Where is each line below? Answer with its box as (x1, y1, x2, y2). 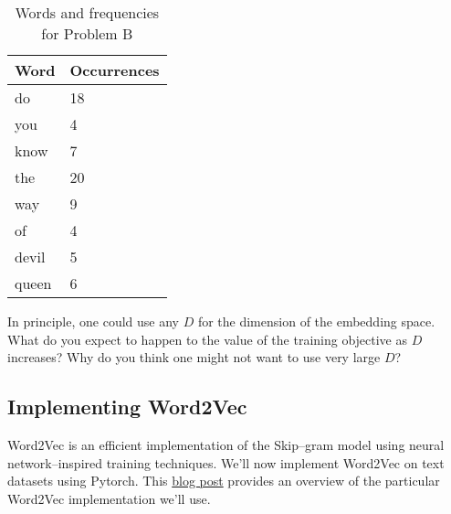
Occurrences (69, 59, 160, 80)
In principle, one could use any (7, 312, 179, 330)
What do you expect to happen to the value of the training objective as (7, 329, 408, 348)
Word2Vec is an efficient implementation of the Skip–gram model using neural (7, 434, 445, 454)
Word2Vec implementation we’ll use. (7, 488, 211, 508)
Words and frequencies (15, 2, 160, 23)
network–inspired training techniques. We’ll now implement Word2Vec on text (7, 453, 445, 472)
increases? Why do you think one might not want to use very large (7, 348, 381, 367)
